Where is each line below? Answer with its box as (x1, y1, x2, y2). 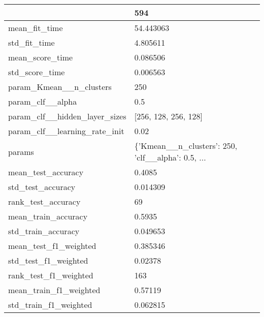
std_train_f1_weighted (8, 299, 92, 310)
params (8, 145, 34, 157)
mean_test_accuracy (8, 166, 84, 178)
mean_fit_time (8, 22, 63, 34)
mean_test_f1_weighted (8, 240, 96, 251)
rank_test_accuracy (8, 196, 81, 207)
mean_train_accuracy (8, 210, 88, 222)
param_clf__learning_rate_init (8, 125, 124, 137)
